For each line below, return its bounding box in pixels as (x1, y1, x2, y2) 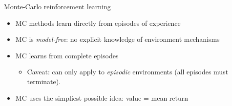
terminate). (27, 76, 61, 86)
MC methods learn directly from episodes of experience (15, 18, 181, 28)
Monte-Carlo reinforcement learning (4, 1, 111, 11)
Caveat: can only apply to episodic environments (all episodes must (27, 67, 229, 77)
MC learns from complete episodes (15, 50, 119, 60)
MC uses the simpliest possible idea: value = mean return (15, 92, 189, 103)
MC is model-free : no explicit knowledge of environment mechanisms (15, 34, 220, 44)
